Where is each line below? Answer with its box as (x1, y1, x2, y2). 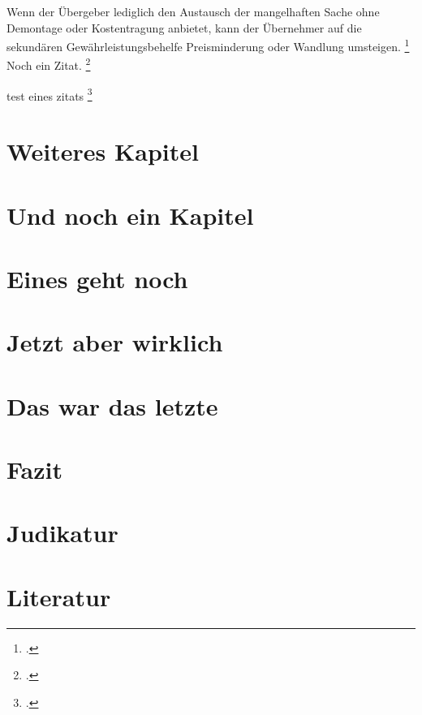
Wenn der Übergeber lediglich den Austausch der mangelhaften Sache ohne (6, 3, 380, 19)
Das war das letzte (6, 389, 218, 422)
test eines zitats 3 (6, 84, 93, 104)
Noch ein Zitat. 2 (6, 54, 91, 74)
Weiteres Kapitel (6, 135, 199, 168)
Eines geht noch (6, 261, 188, 295)
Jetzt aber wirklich (6, 325, 223, 359)
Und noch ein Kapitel (6, 198, 254, 231)
